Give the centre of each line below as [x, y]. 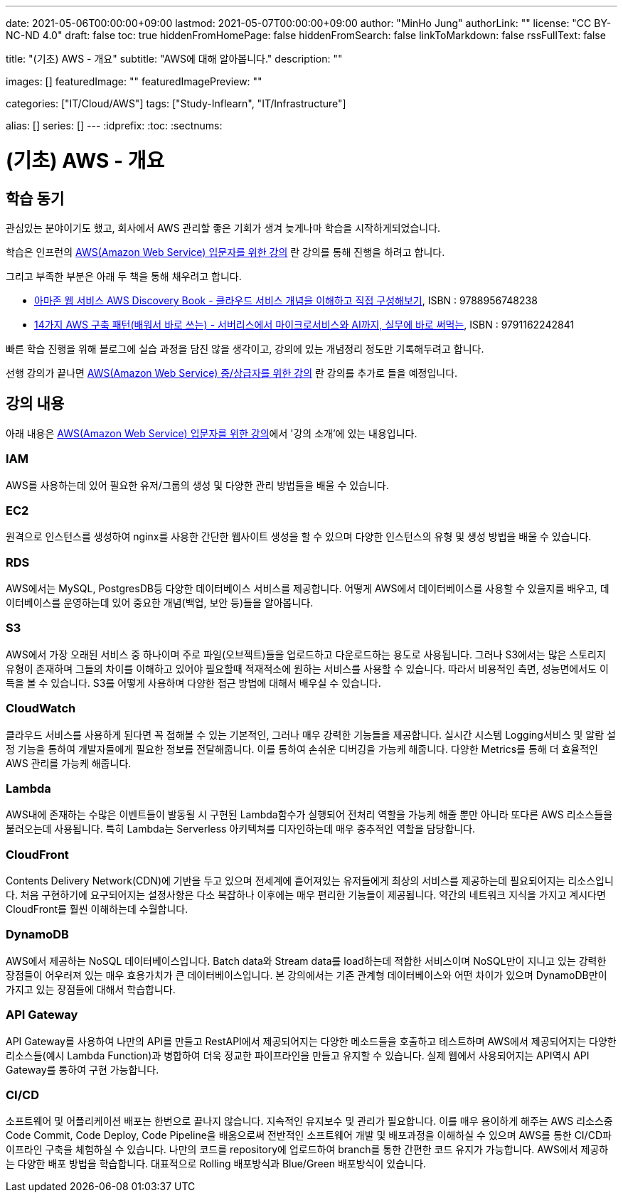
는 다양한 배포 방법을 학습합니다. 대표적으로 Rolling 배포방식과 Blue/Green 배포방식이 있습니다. [216, 1164]
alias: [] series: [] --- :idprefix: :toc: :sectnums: [114, 125]
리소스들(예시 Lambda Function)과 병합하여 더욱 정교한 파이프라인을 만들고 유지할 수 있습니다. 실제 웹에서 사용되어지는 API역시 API [298, 1055]
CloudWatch [41, 708]
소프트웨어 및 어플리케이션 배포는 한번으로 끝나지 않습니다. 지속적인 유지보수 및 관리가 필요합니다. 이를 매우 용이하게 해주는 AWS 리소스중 [309, 1121]
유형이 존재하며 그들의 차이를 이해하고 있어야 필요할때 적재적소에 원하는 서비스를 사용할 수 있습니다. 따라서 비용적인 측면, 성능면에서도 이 [307, 668]
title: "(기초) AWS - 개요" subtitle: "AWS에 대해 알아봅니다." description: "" [174, 59]
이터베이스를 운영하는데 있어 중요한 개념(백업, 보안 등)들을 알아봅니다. [160, 603]
